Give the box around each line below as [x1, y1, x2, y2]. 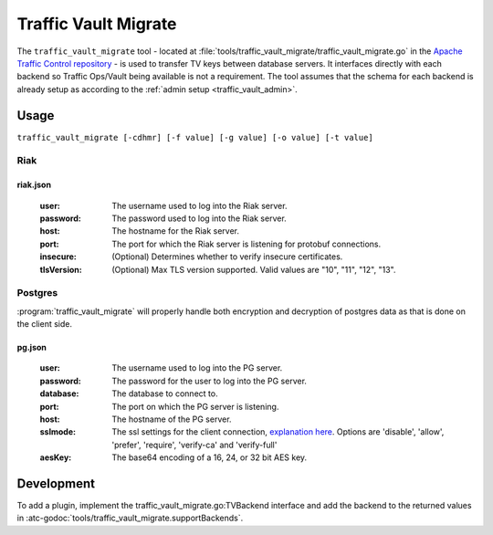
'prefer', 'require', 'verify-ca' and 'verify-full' [111, 439, 278, 450]
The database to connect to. [111, 388, 218, 399]
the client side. [16, 319, 73, 330]
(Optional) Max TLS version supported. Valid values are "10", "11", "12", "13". [111, 264, 396, 275]
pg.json [16, 342, 47, 353]
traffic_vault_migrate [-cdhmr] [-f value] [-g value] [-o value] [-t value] [16, 132, 373, 142]
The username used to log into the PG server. [111, 362, 283, 373]
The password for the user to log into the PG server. [111, 375, 308, 386]
